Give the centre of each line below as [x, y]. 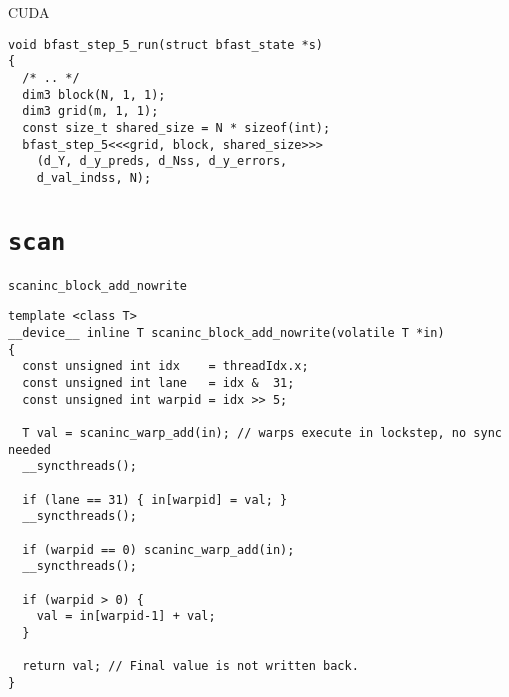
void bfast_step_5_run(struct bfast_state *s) [165, 44]
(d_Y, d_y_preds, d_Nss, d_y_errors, [162, 161]
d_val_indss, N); [94, 177]
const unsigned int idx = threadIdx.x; [165, 366]
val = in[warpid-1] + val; [126, 616]
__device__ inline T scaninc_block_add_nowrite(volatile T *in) [226, 333]
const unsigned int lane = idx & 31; [158, 383]
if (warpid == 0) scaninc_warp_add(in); [158, 549]
